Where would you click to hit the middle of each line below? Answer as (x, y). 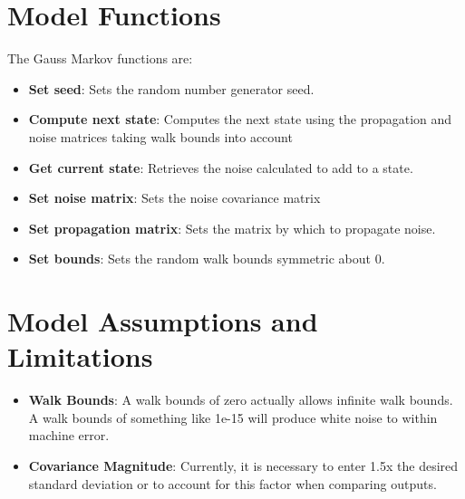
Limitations (80, 356)
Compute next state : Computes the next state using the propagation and (240, 119)
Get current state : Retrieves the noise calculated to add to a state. (221, 167)
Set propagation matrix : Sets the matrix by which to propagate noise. (232, 228)
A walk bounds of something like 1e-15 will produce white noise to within (233, 417)
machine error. (69, 435)
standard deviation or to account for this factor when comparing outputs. (232, 483)
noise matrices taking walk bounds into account (160, 136)
